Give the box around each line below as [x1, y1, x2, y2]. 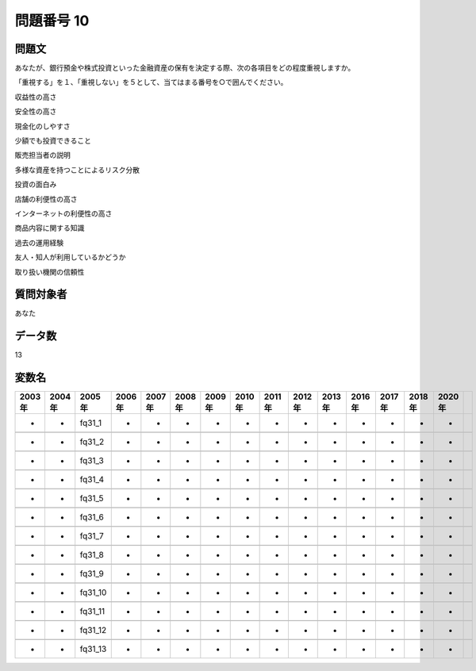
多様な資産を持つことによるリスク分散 [14, 165, 140, 174]
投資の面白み [14, 179, 57, 190]
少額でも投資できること [14, 136, 91, 146]
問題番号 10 [14, 12, 90, 29]
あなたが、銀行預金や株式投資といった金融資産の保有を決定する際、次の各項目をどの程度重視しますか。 [14, 63, 355, 73]
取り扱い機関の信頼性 [14, 266, 85, 277]
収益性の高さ [14, 92, 57, 102]
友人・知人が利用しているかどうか [14, 252, 126, 262]
